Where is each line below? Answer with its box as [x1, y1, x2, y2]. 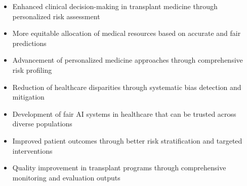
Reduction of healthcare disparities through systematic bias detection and [12, 81, 241, 92]
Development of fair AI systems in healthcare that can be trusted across [12, 108, 236, 119]
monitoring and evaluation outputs [12, 172, 120, 182]
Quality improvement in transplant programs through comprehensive [12, 162, 226, 173]
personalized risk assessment [12, 11, 100, 21]
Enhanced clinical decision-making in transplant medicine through [12, 1, 218, 11]
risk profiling [12, 64, 52, 75]
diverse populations [12, 118, 72, 129]
